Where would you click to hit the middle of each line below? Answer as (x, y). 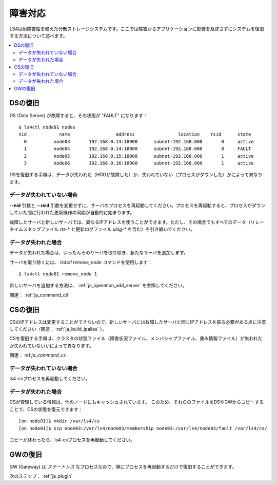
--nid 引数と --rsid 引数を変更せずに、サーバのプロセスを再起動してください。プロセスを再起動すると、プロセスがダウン (137, 205)
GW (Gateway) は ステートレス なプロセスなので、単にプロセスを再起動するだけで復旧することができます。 (123, 467)
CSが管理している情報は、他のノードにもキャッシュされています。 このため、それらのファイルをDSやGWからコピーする (137, 402)
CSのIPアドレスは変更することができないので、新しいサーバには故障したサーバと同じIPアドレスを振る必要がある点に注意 (138, 322)
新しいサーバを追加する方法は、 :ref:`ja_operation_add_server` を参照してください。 (98, 286)
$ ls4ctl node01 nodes (47, 127)
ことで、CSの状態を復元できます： (46, 409)
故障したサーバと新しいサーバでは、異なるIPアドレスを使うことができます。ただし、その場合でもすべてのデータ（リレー (137, 222)
